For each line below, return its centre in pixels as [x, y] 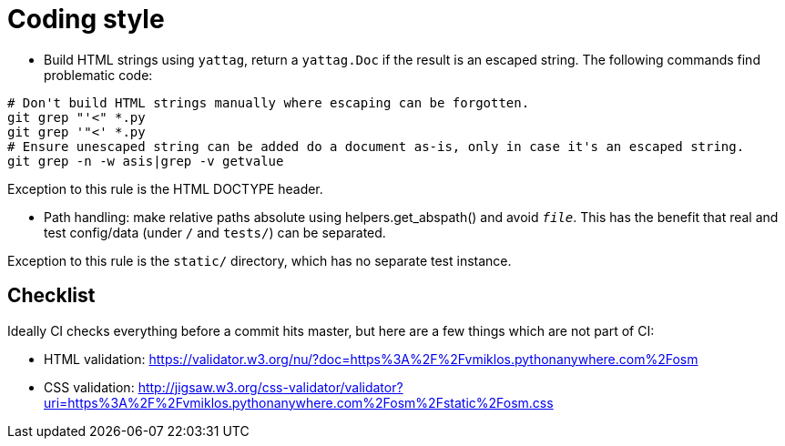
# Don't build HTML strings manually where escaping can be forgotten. [269, 102]
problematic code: [98, 75]
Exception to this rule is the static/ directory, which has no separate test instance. [260, 260]
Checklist [51, 296]
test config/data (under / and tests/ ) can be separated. [215, 232]
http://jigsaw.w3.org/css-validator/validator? [270, 387]
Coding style [86, 19]
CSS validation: [89, 387]
